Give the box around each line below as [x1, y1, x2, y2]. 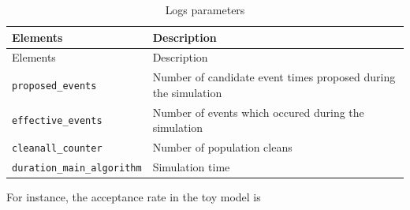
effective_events [12, 115, 102, 127]
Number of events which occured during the [152, 103, 364, 120]
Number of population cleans [152, 139, 293, 156]
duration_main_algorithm [12, 163, 142, 174]
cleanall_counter [12, 143, 102, 155]
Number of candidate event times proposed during [152, 69, 396, 85]
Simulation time [152, 159, 230, 175]
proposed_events [12, 81, 97, 92]
